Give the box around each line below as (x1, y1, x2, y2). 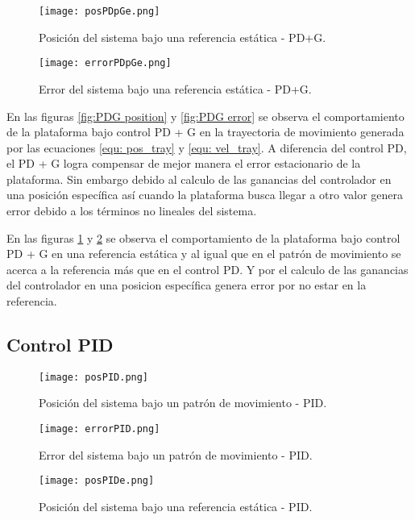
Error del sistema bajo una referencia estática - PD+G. (39, 80, 312, 97)
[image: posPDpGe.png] (39, 6, 160, 17)
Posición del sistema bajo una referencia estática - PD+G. (39, 28, 326, 45)
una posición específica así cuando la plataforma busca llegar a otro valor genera (6, 186, 404, 203)
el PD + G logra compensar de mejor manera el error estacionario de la (6, 155, 361, 172)
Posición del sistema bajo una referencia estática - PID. (39, 497, 313, 514)
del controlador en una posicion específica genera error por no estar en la (6, 277, 367, 293)
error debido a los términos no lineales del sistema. (6, 202, 257, 219)
